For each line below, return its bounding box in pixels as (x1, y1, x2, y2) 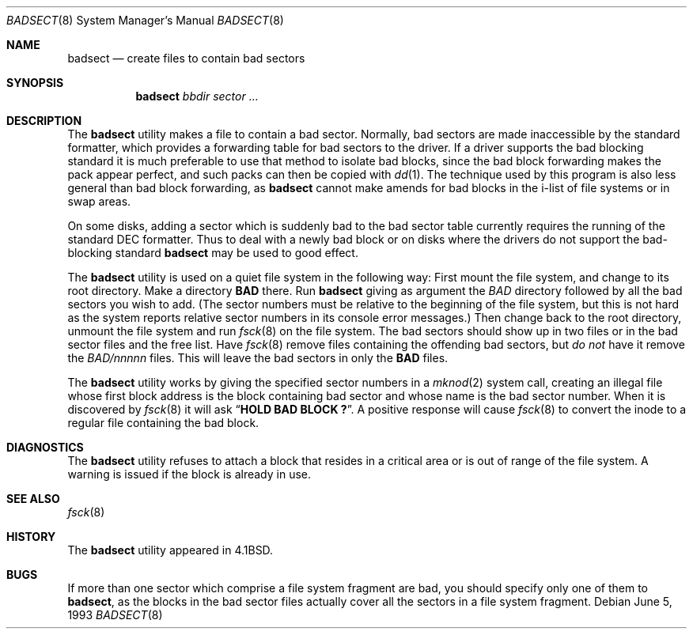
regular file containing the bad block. (67, 416, 259, 429)
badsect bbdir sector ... (135, 89, 259, 103)
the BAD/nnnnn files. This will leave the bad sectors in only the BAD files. (67, 351, 449, 365)
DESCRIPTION (6, 114, 82, 127)
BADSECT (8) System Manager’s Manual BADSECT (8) (6, 13, 284, 27)
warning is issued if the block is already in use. (67, 467, 312, 481)
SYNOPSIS (6, 76, 64, 89)
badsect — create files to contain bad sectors (67, 51, 305, 65)
